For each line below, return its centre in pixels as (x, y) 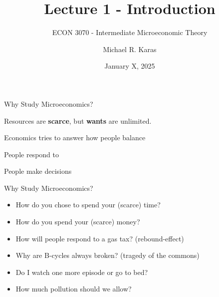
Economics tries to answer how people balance (75, 137)
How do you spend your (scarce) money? (78, 222)
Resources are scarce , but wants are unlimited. (78, 120)
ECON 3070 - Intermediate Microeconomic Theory (130, 32)
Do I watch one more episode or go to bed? (82, 272)
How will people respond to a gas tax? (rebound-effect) (100, 238)
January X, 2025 (130, 66)
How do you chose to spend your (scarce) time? (88, 205)
